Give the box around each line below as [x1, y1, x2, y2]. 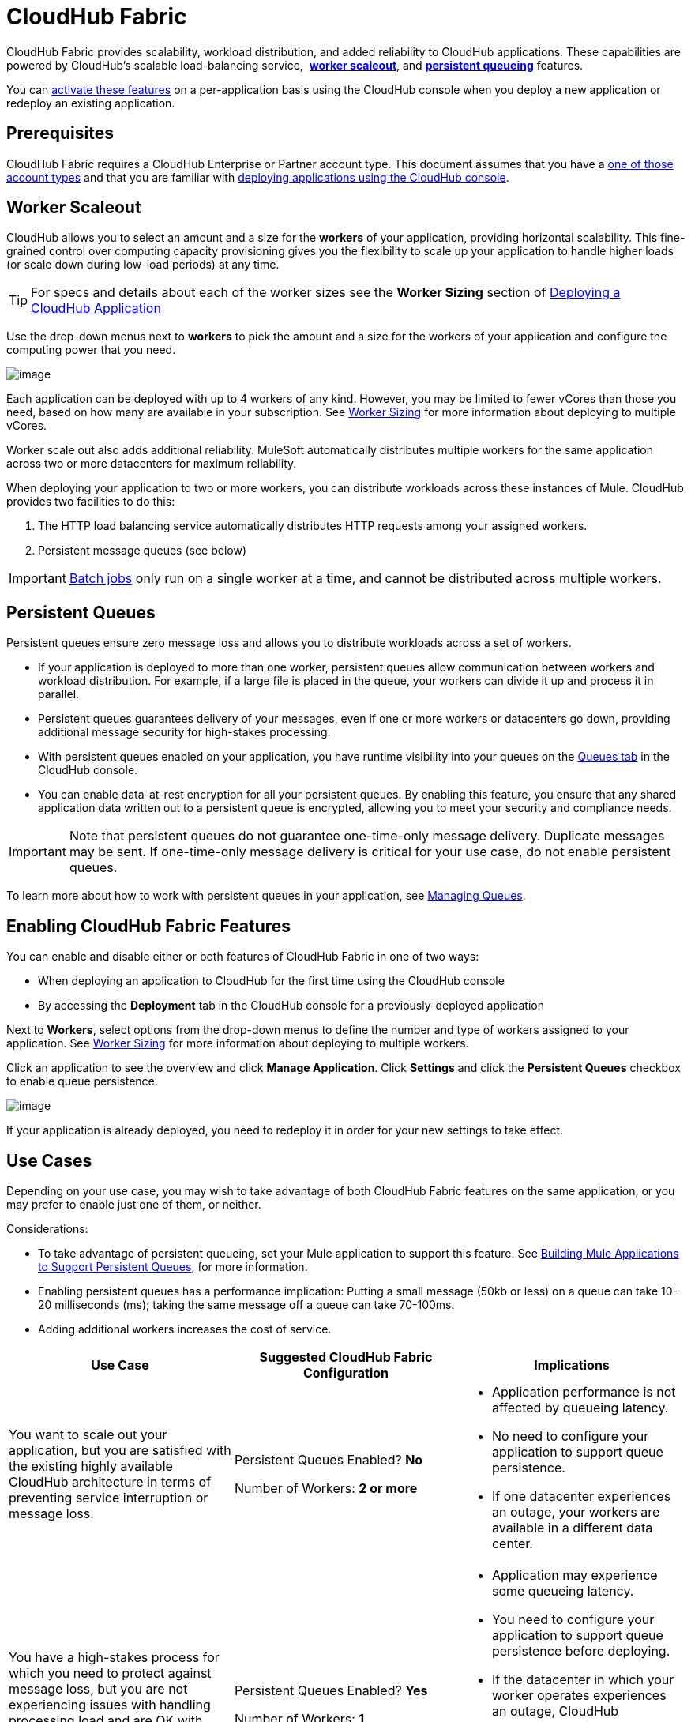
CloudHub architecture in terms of [9, 1473, 212, 1490]
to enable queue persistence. [6, 1074, 158, 1088]
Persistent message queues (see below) [38, 543, 246, 558]
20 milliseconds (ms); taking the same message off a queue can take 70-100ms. [38, 1297, 455, 1311]
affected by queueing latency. [491, 1399, 669, 1416]
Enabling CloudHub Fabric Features [6, 916, 291, 936]
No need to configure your [491, 1427, 649, 1444]
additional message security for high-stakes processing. [38, 725, 331, 739]
